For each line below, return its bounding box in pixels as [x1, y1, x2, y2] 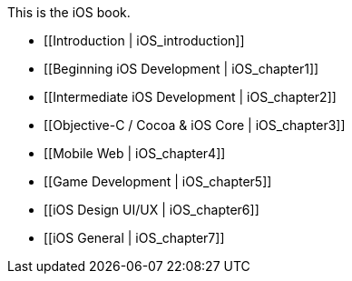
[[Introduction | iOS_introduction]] [44, 33, 245, 48]
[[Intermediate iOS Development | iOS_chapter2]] [44, 89, 337, 105]
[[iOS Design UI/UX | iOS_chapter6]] [44, 202, 259, 217]
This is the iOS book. [7, 5, 131, 20]
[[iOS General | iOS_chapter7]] [44, 230, 225, 246]
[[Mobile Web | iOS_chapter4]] [44, 146, 226, 161]
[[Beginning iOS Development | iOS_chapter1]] [44, 61, 319, 76]
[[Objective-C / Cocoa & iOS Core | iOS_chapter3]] [44, 117, 346, 133]
